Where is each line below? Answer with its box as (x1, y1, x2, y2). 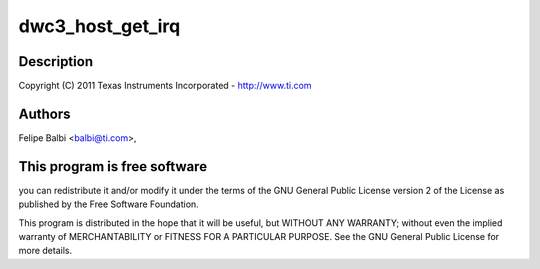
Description (18, 53, 94, 70)
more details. (18, 245, 73, 257)
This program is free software (18, 158, 208, 175)
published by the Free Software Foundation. (18, 198, 199, 210)
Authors (18, 105, 71, 122)
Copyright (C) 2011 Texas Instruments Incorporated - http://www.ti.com (18, 80, 312, 92)
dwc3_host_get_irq (18, 15, 181, 37)
